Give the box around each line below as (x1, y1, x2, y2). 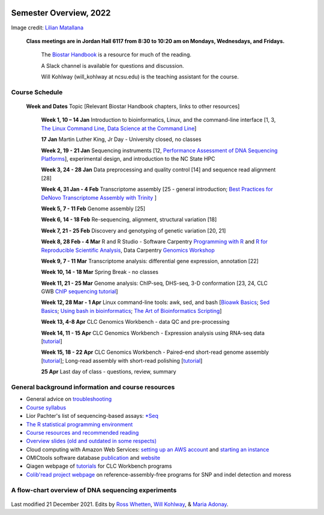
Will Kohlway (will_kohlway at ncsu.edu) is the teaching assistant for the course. (41, 73, 239, 80)
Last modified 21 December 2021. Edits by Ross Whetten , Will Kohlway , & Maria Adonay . (11, 501, 229, 508)
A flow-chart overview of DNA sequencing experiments (11, 486, 177, 494)
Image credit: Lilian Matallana (11, 24, 84, 31)
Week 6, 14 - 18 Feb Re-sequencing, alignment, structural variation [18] (41, 216, 217, 223)
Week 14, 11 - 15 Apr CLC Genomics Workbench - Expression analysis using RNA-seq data (41, 329, 265, 336)
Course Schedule (11, 88, 63, 96)
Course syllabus (26, 403, 66, 411)
